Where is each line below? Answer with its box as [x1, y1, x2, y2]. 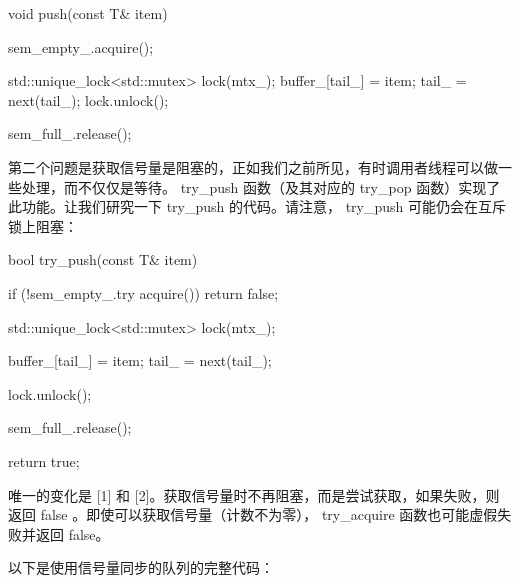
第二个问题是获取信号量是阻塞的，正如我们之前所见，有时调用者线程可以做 [8, 156, 498, 177]
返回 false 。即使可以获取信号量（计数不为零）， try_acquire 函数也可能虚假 [8, 504, 498, 525]
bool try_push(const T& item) [8, 249, 198, 270]
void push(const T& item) [8, 3, 168, 23]
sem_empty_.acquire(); [8, 36, 154, 57]
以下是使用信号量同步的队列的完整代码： [8, 557, 274, 578]
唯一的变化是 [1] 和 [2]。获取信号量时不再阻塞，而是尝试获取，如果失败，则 [8, 484, 500, 505]
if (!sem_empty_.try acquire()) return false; [8, 282, 279, 303]
